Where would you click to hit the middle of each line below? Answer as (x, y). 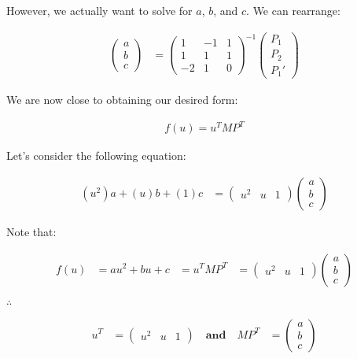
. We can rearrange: (293, 10)
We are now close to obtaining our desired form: (122, 100)
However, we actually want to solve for (99, 10)
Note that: (31, 231)
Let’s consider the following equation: (96, 155)
